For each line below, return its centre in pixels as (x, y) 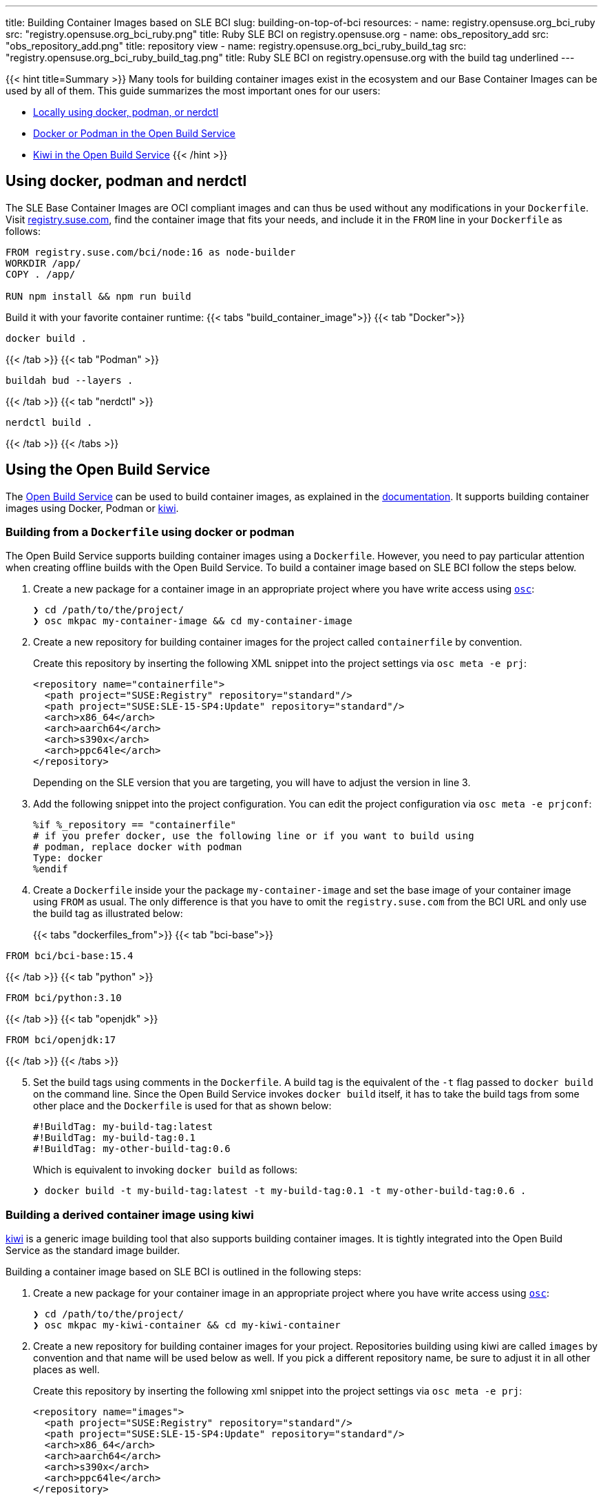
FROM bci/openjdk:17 (61, 1040)
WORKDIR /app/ (43, 263)
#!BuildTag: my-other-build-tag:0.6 (132, 1149)
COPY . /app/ (41, 274)
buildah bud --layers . (70, 380)
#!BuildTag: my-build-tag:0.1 (115, 1138)
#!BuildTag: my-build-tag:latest (123, 1127)
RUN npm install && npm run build (98, 296)
